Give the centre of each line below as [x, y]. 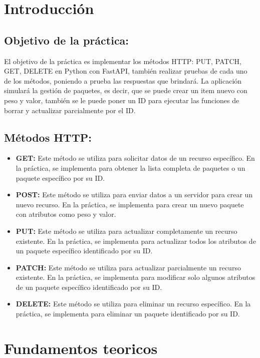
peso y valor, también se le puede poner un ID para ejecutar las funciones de [122, 100]
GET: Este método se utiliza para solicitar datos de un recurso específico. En [135, 158]
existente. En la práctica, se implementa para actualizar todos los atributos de [136, 241]
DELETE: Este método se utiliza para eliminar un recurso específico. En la [133, 304]
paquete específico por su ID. [60, 177]
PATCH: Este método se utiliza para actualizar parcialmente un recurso [128, 267]
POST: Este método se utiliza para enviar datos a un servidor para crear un [134, 195]
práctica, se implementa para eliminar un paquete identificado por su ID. [128, 314]
